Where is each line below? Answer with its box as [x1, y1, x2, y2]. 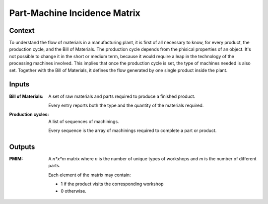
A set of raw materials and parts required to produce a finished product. [48, 93, 196, 99]
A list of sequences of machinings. [48, 118, 119, 124]
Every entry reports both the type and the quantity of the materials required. [48, 102, 204, 108]
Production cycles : [9, 112, 49, 118]
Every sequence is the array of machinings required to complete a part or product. [48, 128, 217, 134]
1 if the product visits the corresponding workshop [61, 181, 164, 187]
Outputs [9, 142, 35, 151]
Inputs [9, 80, 30, 89]
